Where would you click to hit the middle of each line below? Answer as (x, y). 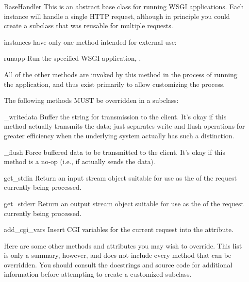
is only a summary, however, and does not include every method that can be (118, 255)
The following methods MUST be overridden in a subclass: (91, 100)
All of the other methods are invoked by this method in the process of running (121, 74)
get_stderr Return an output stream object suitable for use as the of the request (124, 203)
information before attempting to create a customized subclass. (98, 274)
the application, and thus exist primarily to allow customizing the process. (115, 84)
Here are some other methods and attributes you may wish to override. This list (123, 245)
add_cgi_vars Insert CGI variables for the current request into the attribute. (119, 229)
